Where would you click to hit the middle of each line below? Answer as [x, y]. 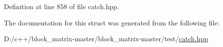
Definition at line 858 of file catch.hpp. [62, 6]
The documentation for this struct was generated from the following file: [112, 22]
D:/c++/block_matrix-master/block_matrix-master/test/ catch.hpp [106, 39]
